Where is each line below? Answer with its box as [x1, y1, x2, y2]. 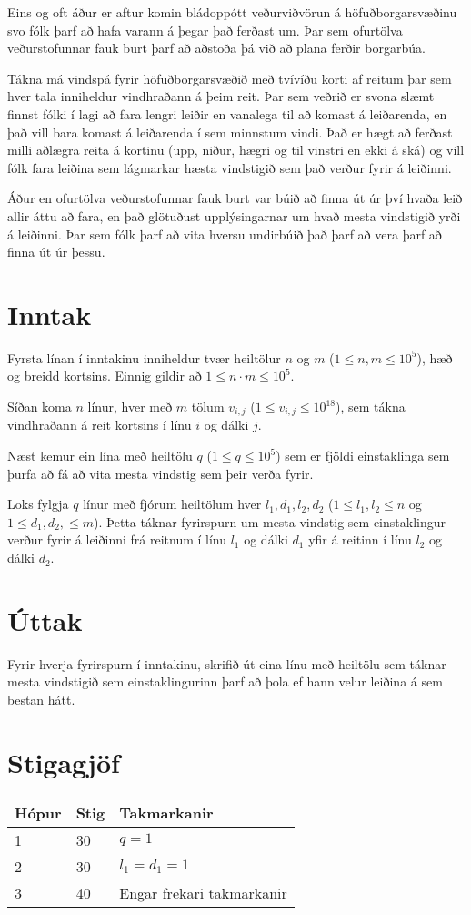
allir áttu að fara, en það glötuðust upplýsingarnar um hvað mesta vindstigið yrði [7, 206, 461, 225]
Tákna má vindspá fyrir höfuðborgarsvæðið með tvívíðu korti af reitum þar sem [7, 68, 452, 87]
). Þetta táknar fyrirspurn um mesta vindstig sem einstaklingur [94, 512, 446, 531]
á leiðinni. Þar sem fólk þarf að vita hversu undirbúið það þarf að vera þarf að [7, 224, 442, 243]
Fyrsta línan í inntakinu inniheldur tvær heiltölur [7, 348, 281, 367]
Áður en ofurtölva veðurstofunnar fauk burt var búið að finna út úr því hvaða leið [7, 188, 463, 208]
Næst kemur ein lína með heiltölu [7, 446, 193, 465]
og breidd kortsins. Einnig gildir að [7, 366, 202, 385]
